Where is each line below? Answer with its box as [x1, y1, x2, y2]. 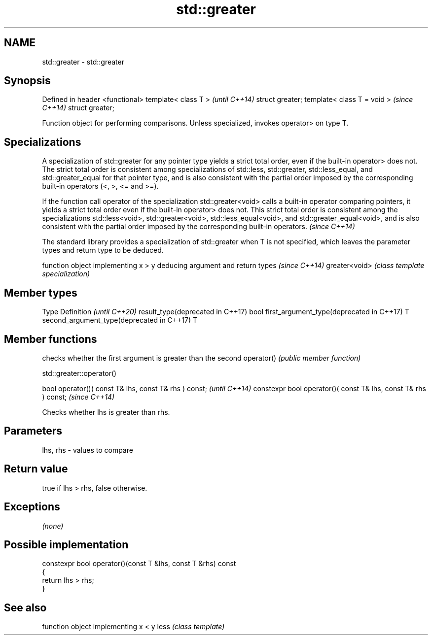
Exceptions [4, 501, 60, 513]
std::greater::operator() [42, 369, 117, 377]
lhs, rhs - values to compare [42, 445, 133, 454]
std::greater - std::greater [42, 57, 124, 66]
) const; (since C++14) [42, 392, 115, 401]
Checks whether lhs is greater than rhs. [42, 407, 170, 416]
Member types [4, 286, 77, 299]
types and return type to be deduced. [42, 246, 164, 255]
